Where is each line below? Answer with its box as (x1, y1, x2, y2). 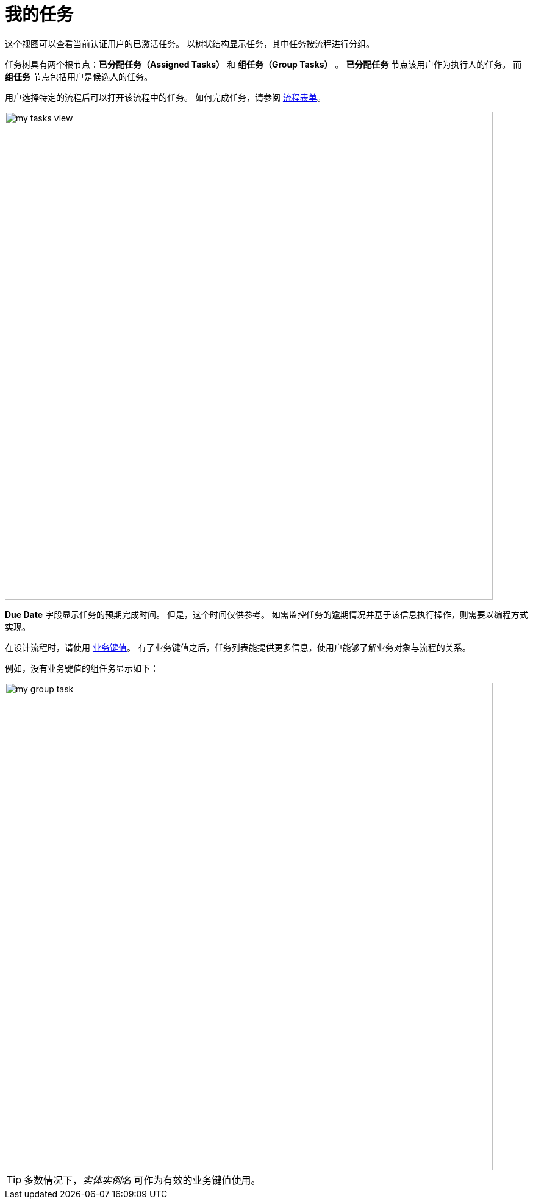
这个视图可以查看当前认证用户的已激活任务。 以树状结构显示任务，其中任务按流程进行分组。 (5, 38, 374, 49)
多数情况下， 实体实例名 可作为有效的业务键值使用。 (24, 1174, 261, 1186)
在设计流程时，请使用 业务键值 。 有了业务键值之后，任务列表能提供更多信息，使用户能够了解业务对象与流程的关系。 (5, 642, 471, 653)
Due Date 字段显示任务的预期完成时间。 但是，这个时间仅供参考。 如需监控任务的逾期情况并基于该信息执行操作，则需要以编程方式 (5, 609, 528, 620)
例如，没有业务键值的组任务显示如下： (5, 662, 159, 673)
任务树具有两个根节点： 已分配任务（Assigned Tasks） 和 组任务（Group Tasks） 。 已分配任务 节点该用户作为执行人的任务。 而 (5, 59, 522, 70)
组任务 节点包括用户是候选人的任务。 (5, 71, 152, 82)
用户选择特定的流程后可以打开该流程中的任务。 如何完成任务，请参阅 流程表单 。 (5, 91, 326, 102)
